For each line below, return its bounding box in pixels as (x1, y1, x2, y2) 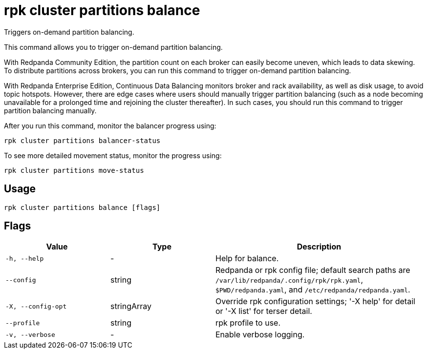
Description (297, 242, 342, 252)
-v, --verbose (5, 331, 55, 338)
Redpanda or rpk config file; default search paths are (215, 265, 410, 275)
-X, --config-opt (5, 302, 67, 310)
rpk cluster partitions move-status (4, 166, 144, 174)
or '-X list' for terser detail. (215, 306, 312, 316)
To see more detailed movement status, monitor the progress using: (4, 151, 222, 160)
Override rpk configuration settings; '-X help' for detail (215, 296, 415, 307)
